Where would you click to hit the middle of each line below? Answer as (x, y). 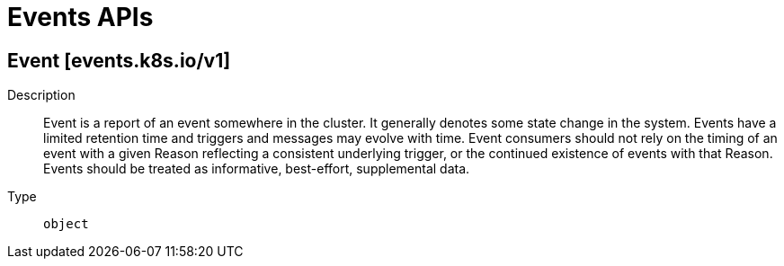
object (66, 224)
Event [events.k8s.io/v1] (119, 60)
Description (41, 95)
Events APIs (80, 17)
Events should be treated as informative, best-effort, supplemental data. (257, 169)
